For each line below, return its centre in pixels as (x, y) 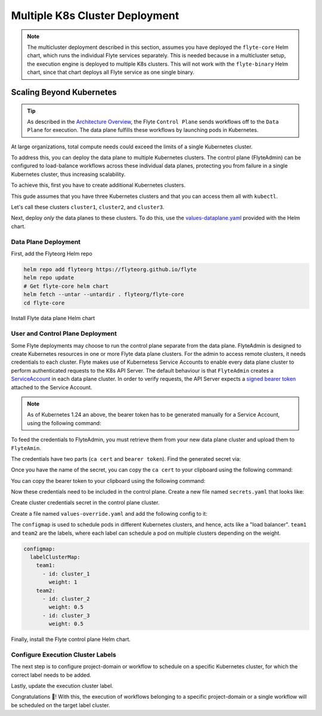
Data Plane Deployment (46, 241)
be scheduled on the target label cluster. (61, 705)
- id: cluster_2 (66, 599)
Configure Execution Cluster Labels (64, 655)
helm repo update (49, 278)
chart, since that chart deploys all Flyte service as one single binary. (111, 72)
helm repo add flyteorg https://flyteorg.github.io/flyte (110, 269)
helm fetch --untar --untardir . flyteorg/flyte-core (104, 295)
